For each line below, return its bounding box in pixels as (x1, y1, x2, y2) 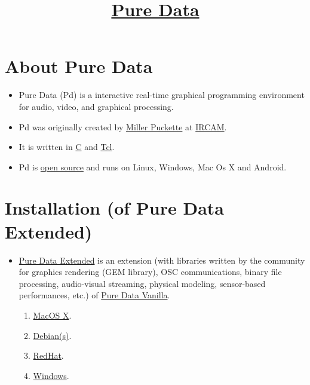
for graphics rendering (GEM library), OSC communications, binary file (19, 265, 282, 278)
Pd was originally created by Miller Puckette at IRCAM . (19, 120, 227, 133)
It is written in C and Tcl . (19, 140, 115, 153)
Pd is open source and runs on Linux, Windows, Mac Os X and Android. (19, 160, 287, 173)
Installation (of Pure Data (5, 195, 224, 220)
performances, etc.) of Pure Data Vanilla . (19, 289, 170, 301)
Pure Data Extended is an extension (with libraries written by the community (19, 253, 305, 266)
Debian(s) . (33, 329, 72, 341)
